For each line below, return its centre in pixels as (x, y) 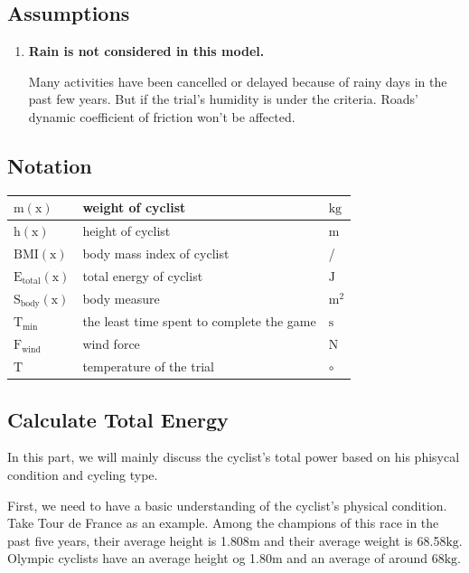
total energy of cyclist (143, 275)
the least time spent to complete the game (199, 321)
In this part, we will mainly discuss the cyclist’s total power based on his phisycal (234, 457)
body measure (121, 299)
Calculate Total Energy (118, 419)
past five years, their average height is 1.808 (128, 540)
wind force (111, 344)
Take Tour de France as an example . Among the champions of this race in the (223, 523)
